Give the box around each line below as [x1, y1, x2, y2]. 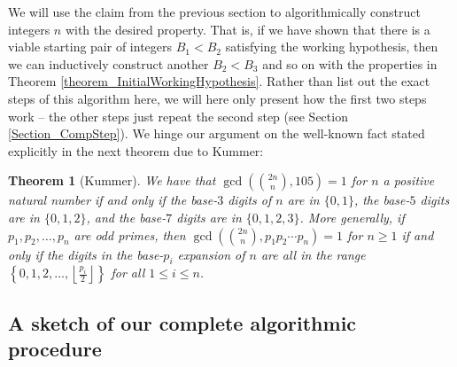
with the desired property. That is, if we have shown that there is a [65, 20, 430, 38]
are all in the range [260, 245, 366, 263]
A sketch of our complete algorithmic [8, 308, 357, 336]
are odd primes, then [74, 225, 186, 244]
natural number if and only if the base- [8, 191, 218, 209]
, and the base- [86, 207, 167, 226]
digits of [228, 191, 272, 209]
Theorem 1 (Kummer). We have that [8, 171, 216, 190]
